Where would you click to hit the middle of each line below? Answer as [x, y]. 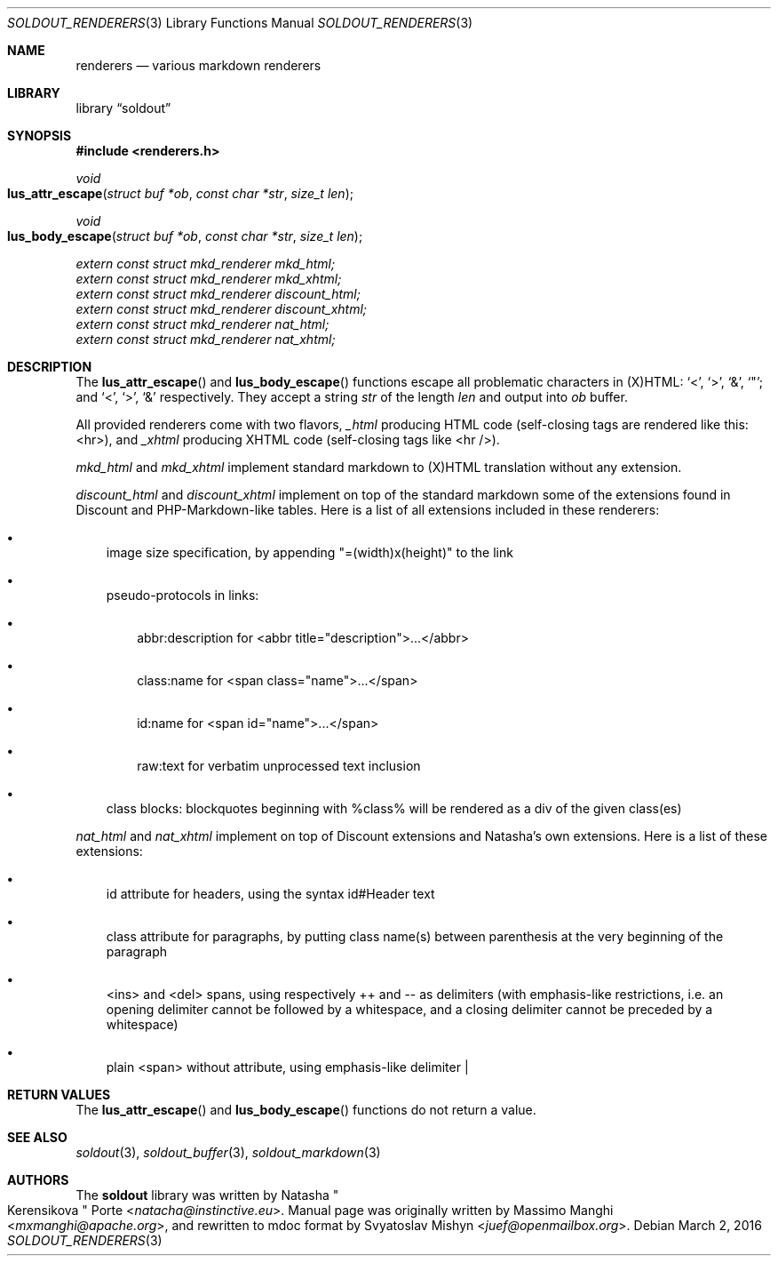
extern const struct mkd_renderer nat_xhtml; [206, 339]
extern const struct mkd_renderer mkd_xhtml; [209, 279]
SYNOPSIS [40, 136]
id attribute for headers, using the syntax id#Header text [270, 894]
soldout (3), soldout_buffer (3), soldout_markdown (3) [228, 1152]
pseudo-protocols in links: [183, 595]
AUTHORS [38, 1180]
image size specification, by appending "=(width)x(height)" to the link [310, 552]
